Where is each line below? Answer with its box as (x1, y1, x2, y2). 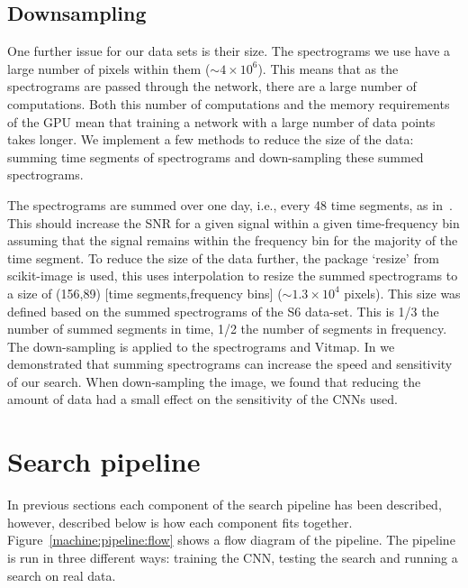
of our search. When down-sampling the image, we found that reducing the (7, 372, 421, 390)
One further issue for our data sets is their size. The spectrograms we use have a (7, 41, 451, 60)
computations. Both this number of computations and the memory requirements (7, 94, 450, 113)
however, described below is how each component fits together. (7, 512, 353, 531)
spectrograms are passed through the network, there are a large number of (7, 77, 417, 96)
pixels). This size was (344, 283, 461, 302)
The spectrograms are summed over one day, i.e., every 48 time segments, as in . (7, 195, 453, 214)
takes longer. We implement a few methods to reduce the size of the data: (7, 130, 414, 149)
